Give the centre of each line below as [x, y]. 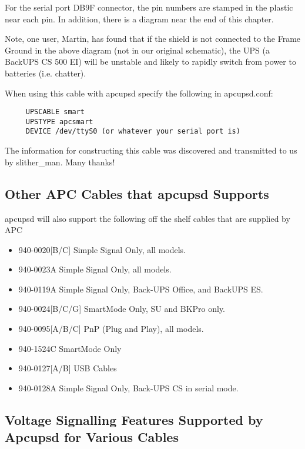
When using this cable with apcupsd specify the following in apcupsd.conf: [139, 93]
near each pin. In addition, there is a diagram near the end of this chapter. [139, 19]
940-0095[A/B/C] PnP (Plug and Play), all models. [111, 329]
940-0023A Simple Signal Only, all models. [95, 269]
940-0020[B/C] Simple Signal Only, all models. [102, 249]
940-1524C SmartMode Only [70, 348]
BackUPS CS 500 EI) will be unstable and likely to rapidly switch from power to [150, 61]
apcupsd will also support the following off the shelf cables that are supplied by [148, 218]
